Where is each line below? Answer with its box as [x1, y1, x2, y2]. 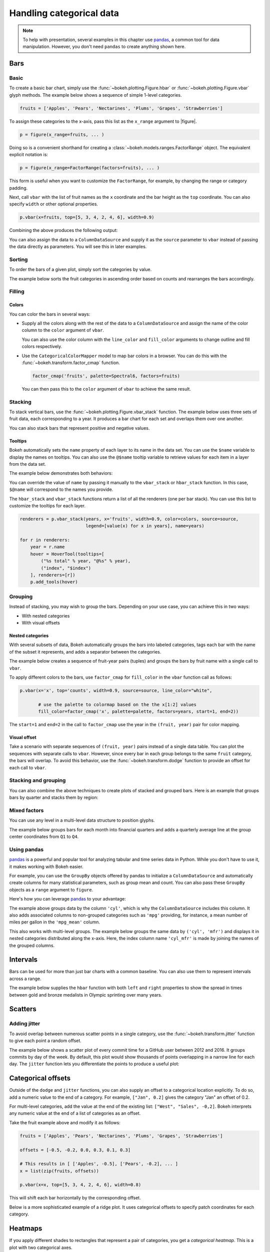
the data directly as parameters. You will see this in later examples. [9, 243, 147, 250]
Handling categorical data [9, 8, 119, 19]
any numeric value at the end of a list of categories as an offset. [9, 1110, 141, 1116]
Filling [9, 288, 24, 295]
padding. [9, 185, 27, 191]
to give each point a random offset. [9, 1038, 82, 1044]
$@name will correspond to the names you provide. [9, 486, 113, 493]
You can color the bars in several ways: [9, 311, 90, 317]
